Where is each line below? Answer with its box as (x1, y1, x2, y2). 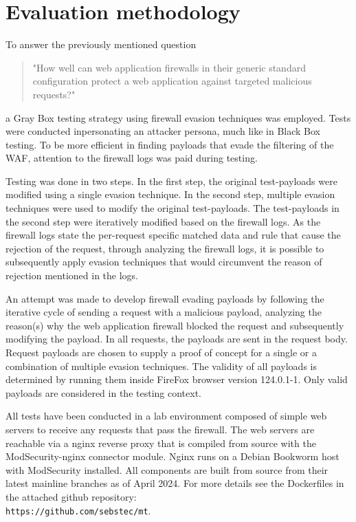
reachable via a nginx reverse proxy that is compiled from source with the (5, 435, 316, 450)
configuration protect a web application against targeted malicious (32, 74, 312, 88)
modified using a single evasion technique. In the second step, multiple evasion (5, 187, 335, 202)
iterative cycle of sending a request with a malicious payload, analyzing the (5, 305, 322, 319)
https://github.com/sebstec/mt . (5, 503, 151, 517)
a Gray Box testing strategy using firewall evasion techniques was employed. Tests (5, 110, 351, 124)
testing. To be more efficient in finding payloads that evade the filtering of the (5, 137, 334, 151)
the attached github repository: (5, 489, 137, 503)
